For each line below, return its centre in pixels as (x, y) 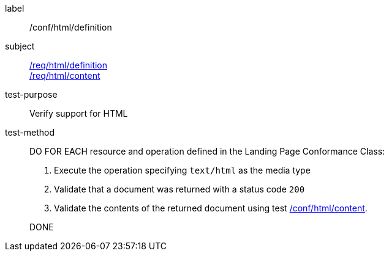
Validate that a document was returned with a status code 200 (179, 189)
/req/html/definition (69, 65)
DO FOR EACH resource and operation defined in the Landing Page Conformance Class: (207, 151)
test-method (30, 132)
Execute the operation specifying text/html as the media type (182, 170)
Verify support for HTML (79, 113)
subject (20, 46)
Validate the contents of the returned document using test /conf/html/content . (211, 208)
